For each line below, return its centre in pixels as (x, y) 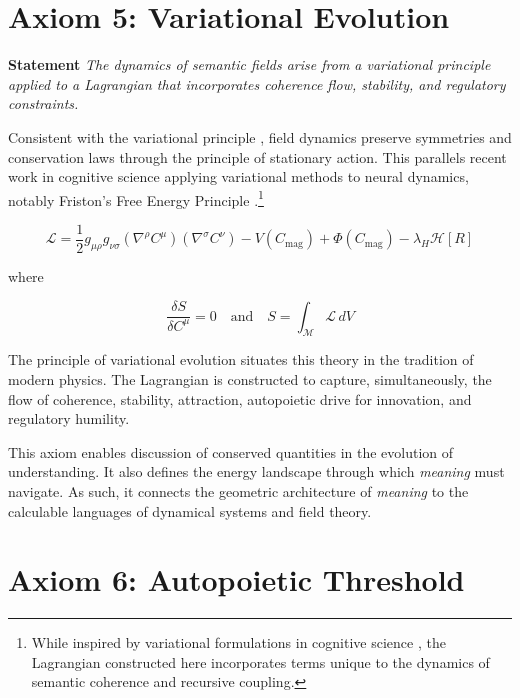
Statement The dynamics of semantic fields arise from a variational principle (249, 64)
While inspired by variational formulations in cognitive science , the (238, 642)
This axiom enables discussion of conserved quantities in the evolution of (231, 451)
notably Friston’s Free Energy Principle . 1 (136, 198)
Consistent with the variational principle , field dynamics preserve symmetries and (260, 136)
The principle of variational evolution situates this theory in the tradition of (241, 359)
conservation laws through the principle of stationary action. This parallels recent (257, 156)
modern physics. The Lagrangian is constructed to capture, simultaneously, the (250, 378)
